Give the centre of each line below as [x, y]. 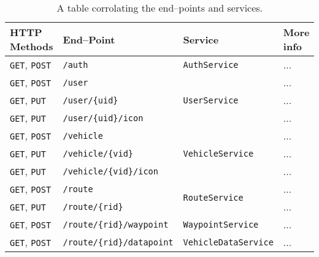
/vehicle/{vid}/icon [110, 171]
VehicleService [218, 153]
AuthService [211, 65]
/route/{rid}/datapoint [118, 242]
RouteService [213, 198]
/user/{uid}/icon [103, 118]
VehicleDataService [228, 242]
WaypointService [221, 224]
